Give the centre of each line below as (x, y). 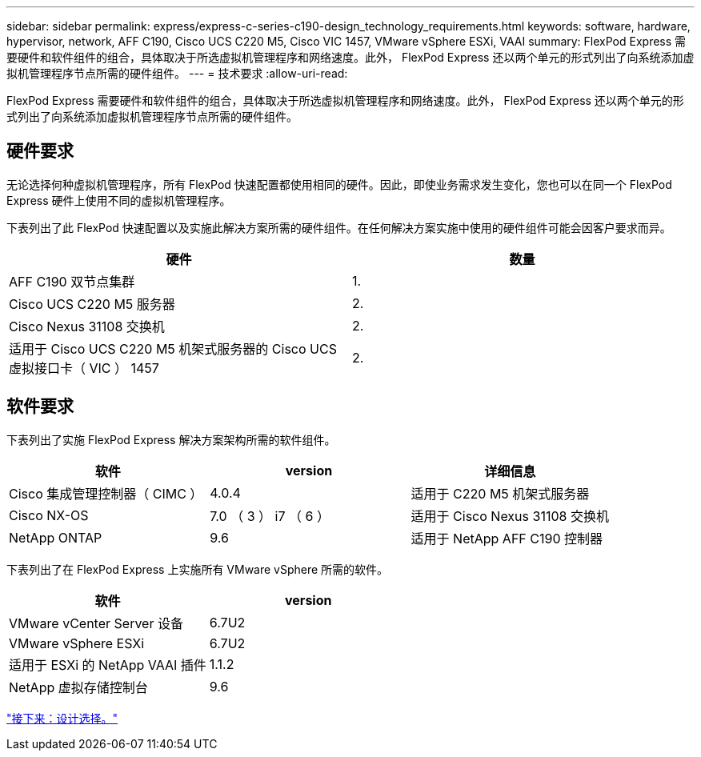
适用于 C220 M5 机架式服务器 (500, 493)
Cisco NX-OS (49, 515)
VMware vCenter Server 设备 (96, 623)
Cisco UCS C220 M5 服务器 (92, 304)
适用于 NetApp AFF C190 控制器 (507, 538)
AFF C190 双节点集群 (72, 281)
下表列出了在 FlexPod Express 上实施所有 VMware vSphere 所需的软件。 (198, 569)
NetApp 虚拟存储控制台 (78, 687)
